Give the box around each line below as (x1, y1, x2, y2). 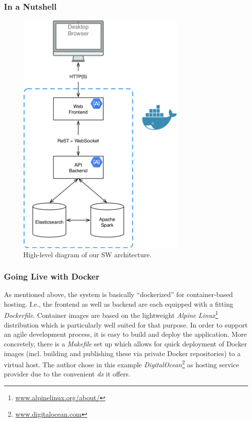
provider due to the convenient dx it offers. (4, 369, 130, 379)
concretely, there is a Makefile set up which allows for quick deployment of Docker (4, 338, 247, 348)
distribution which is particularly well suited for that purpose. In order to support (4, 319, 248, 329)
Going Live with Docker (4, 270, 100, 282)
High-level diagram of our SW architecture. (23, 250, 152, 260)
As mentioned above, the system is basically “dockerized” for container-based (4, 289, 233, 299)
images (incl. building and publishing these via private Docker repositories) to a (4, 348, 241, 358)
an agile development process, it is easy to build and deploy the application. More (4, 329, 247, 339)
